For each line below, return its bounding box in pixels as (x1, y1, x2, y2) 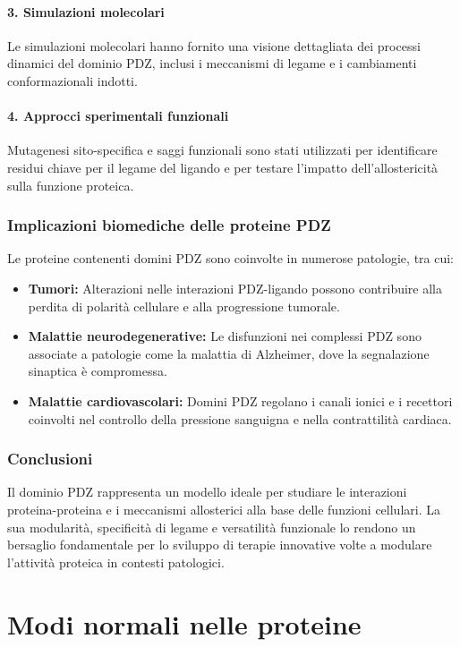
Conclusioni (7, 447, 93, 470)
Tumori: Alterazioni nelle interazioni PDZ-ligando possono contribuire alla (28, 278, 442, 297)
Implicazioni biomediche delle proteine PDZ (7, 214, 331, 236)
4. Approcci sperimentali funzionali (7, 106, 229, 125)
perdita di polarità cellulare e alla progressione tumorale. (28, 296, 340, 315)
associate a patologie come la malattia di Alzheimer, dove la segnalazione (28, 344, 430, 362)
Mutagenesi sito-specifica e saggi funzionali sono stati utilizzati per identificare (7, 140, 438, 159)
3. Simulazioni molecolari (7, 2, 165, 21)
